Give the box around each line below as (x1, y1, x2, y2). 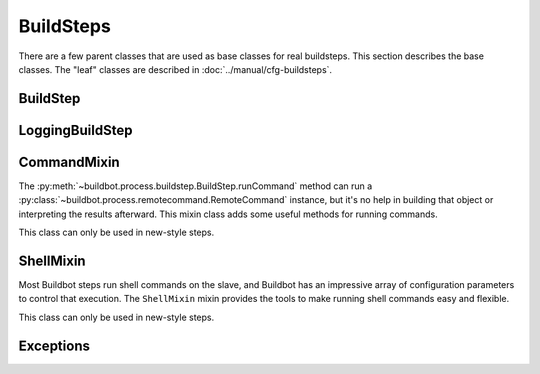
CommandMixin (18, 153, 120, 170)
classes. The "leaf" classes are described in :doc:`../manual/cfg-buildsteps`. (18, 63, 333, 75)
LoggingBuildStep (18, 121, 133, 139)
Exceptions (18, 337, 90, 354)
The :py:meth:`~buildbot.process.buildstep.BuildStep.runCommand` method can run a (18, 180, 373, 192)
